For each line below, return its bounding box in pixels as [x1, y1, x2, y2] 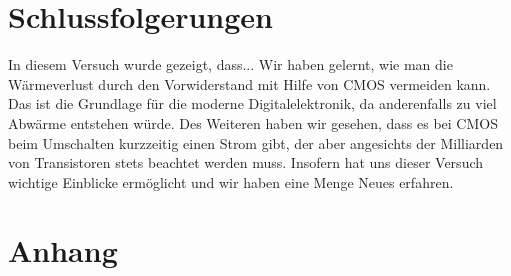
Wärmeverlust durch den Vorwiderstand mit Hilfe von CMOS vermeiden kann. [8, 73, 491, 94]
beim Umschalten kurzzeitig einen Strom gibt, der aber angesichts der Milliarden [8, 132, 504, 153]
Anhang [8, 230, 118, 271]
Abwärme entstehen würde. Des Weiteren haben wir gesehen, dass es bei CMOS [8, 112, 498, 133]
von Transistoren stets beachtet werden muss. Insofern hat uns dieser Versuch [8, 152, 484, 173]
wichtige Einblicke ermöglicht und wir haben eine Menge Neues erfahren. [8, 171, 454, 192]
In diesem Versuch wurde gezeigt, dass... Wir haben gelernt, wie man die [8, 54, 453, 75]
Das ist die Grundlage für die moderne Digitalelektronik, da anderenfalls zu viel [8, 93, 497, 114]
